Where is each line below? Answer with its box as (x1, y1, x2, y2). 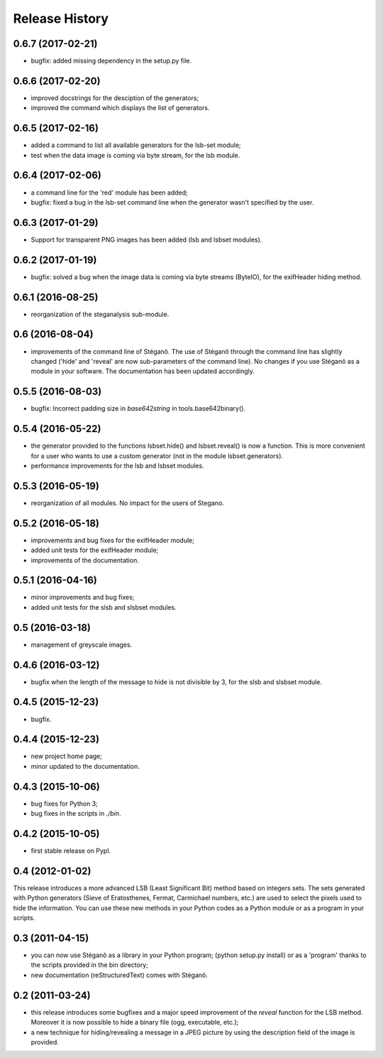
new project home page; (30, 752, 103, 760)
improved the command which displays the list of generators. (30, 104, 210, 112)
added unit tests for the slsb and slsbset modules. (30, 603, 177, 611)
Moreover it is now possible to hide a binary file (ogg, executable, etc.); (30, 1018, 239, 1027)
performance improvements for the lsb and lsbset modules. (30, 461, 205, 470)
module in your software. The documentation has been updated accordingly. (30, 367, 255, 376)
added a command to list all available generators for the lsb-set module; (30, 141, 241, 149)
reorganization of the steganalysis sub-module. (30, 310, 170, 318)
